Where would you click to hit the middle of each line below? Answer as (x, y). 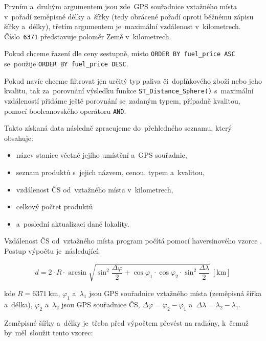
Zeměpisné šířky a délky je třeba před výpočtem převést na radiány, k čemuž (126, 322)
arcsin (77, 273)
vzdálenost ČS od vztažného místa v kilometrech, (95, 189)
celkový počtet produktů (54, 206)
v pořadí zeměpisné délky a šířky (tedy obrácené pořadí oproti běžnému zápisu (129, 16)
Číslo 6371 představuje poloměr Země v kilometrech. (88, 36)
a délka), (18, 304)
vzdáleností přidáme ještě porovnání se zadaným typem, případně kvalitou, (122, 101)
